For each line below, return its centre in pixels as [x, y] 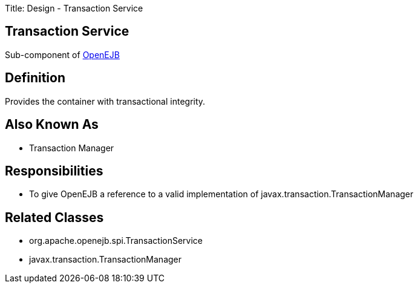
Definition [35, 78]
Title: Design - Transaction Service [74, 8]
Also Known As [52, 125]
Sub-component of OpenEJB [62, 54]
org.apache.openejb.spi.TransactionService [116, 241]
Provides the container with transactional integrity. [105, 101]
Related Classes [54, 217]
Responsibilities [54, 171]
